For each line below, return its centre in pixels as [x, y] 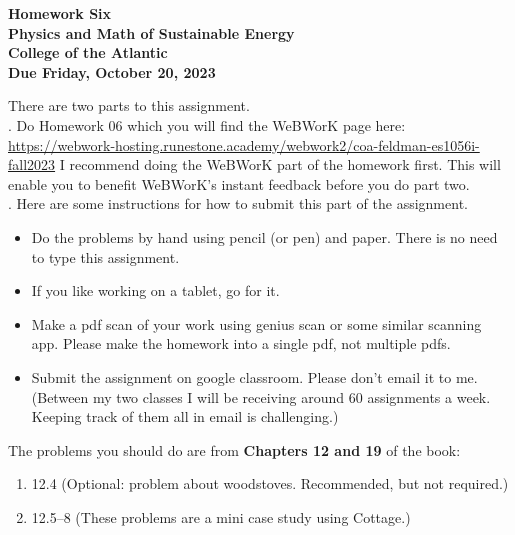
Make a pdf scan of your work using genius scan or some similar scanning [256, 323]
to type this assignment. [105, 256]
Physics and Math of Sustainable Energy [151, 32]
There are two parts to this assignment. [129, 105]
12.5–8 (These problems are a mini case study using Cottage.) [221, 516]
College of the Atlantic [88, 52]
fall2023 [32, 164]
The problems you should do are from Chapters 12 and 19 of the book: [234, 449]
